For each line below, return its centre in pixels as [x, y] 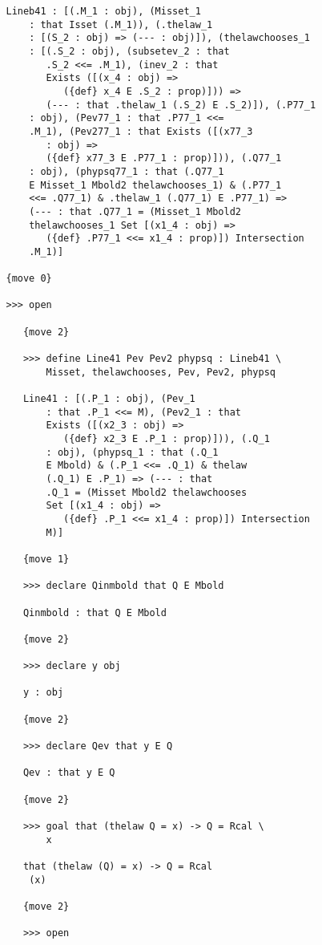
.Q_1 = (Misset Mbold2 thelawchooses [147, 492]
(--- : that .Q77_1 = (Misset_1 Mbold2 [135, 211]
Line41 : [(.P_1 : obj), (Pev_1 [109, 399]
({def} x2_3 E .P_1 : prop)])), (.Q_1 [167, 439]
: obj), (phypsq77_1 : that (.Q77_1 [127, 171]
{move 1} [46, 559]
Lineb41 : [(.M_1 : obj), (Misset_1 [103, 11]
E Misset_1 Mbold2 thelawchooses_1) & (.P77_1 [155, 185]
